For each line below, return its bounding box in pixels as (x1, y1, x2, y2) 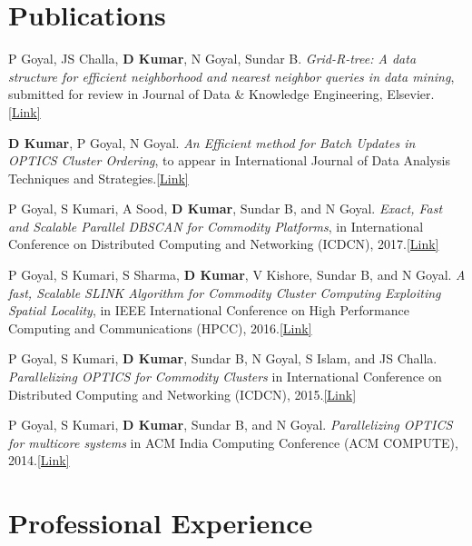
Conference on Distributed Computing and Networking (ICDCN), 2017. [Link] (8, 234, 439, 253)
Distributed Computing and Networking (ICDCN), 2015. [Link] (8, 384, 357, 403)
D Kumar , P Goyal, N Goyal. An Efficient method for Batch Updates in (8, 133, 416, 152)
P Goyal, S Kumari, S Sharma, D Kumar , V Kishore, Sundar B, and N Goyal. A (8, 265, 466, 284)
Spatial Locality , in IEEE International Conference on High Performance (8, 301, 409, 320)
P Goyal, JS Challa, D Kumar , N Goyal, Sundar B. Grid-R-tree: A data (8, 49, 417, 68)
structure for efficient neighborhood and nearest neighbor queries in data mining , (8, 66, 455, 85)
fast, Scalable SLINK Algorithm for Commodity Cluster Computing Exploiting (8, 283, 441, 302)
